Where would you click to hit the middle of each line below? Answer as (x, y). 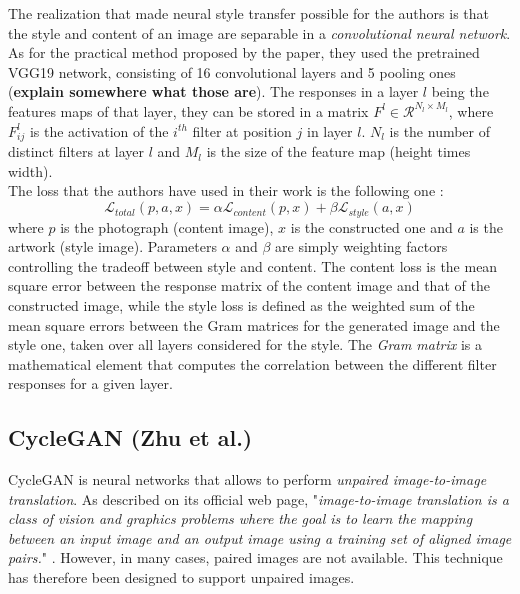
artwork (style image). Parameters (112, 246)
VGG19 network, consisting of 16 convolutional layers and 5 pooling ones (232, 71)
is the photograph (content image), (167, 226)
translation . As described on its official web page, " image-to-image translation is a (258, 498)
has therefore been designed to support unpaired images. (181, 577)
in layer (329, 130)
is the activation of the (99, 130)
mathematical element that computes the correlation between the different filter (252, 363)
